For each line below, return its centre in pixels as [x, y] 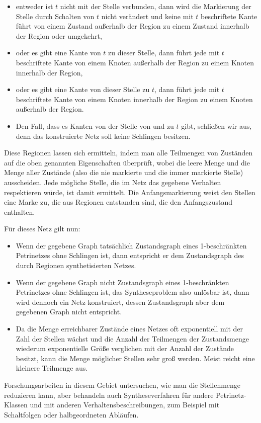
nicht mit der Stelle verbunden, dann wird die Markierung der [156, 6]
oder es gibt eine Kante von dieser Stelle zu [83, 89]
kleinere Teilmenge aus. [52, 368]
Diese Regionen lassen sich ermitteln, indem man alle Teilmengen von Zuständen [128, 153]
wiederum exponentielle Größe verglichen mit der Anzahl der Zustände [125, 348]
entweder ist [34, 6]
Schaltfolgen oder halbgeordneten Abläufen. [71, 414]
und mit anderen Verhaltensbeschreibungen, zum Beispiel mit [125, 405]
